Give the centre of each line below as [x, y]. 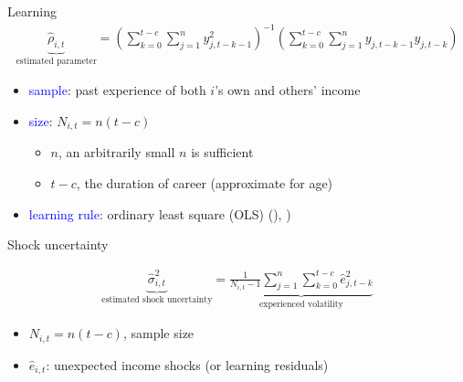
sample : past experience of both [117, 90]
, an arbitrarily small [117, 152]
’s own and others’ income [288, 90]
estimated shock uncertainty [157, 299]
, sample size [158, 333]
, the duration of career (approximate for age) [205, 183]
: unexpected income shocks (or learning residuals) [187, 364]
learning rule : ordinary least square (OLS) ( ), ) [160, 213]
